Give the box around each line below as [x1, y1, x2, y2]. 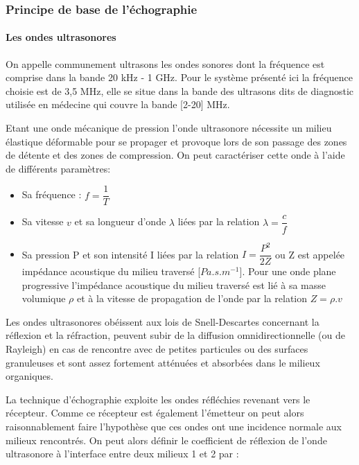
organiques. [6, 369, 53, 383]
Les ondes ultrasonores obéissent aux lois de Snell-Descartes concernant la [6, 314, 319, 328]
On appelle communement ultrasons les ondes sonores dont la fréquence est [6, 56, 325, 71]
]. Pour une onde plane [239, 264, 336, 279]
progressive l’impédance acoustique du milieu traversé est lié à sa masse [21, 277, 326, 292]
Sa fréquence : [21, 187, 82, 202]
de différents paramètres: [6, 161, 111, 175]
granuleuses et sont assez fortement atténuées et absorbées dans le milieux [6, 355, 320, 369]
